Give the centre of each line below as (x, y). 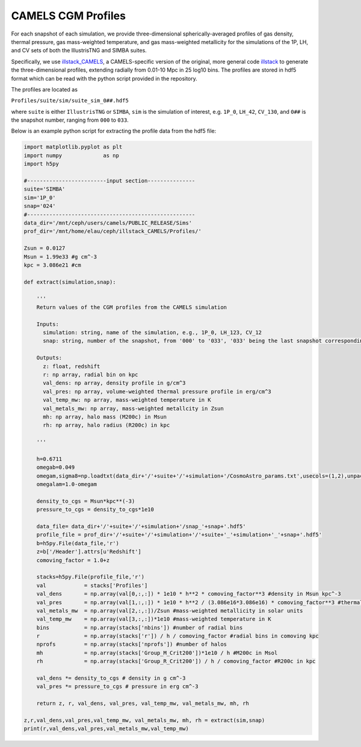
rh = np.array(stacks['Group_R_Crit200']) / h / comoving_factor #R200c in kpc (176, 661)
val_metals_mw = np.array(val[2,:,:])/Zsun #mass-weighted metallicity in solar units (170, 611)
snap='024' (40, 206)
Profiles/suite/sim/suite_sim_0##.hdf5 (70, 101)
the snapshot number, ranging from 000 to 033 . (70, 120)
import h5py (42, 164)
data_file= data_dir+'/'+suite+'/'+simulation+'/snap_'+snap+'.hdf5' (141, 527)
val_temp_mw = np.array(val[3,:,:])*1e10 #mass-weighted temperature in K (154, 619)
